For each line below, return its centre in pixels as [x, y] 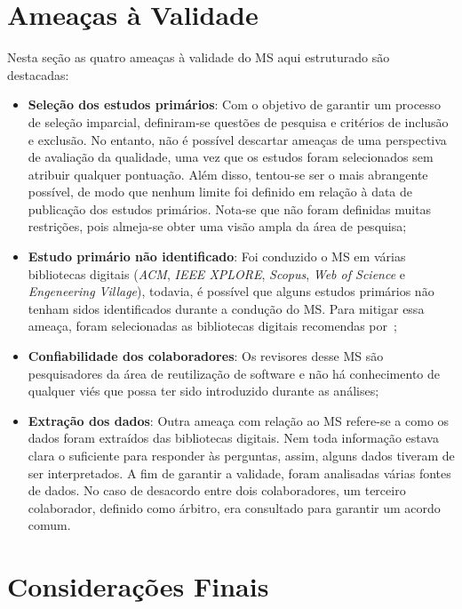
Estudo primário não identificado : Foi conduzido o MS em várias [217, 256]
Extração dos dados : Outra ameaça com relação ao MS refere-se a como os [239, 420]
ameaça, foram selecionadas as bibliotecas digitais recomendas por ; [212, 326]
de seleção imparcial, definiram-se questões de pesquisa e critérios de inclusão [238, 121]
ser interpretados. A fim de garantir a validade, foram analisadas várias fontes [239, 473]
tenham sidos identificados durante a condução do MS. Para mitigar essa [226, 308]
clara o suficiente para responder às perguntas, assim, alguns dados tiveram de [241, 455]
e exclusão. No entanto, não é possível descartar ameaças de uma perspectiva [237, 139]
